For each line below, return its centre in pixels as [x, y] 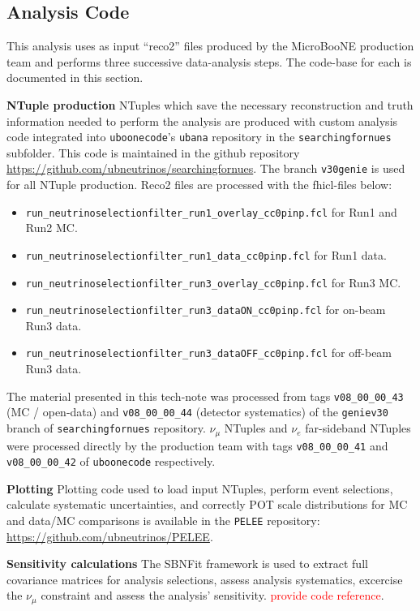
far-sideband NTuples [358, 428]
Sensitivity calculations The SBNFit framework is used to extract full [187, 564]
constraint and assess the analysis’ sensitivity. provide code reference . [212, 595]
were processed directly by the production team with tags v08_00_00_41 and [197, 445]
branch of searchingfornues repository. [106, 428]
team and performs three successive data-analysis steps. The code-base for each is [209, 61]
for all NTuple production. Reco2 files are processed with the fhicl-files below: [199, 185]
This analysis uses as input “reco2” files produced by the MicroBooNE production [210, 46]
